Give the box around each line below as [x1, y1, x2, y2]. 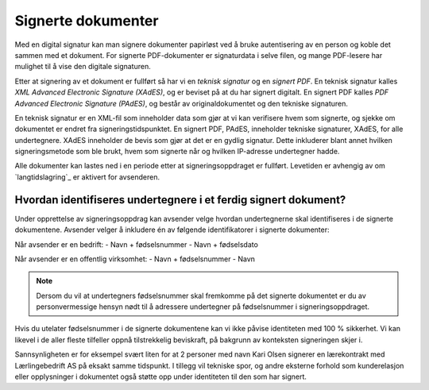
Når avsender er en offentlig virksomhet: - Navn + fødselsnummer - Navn [14, 254, 256, 264]
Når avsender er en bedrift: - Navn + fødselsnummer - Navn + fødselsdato [14, 239, 258, 249]
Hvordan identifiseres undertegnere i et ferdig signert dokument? [14, 193, 346, 207]
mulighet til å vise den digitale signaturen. [14, 62, 151, 71]
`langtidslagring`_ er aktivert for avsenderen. [14, 172, 160, 182]
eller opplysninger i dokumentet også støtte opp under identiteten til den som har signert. [14, 372, 307, 381]
